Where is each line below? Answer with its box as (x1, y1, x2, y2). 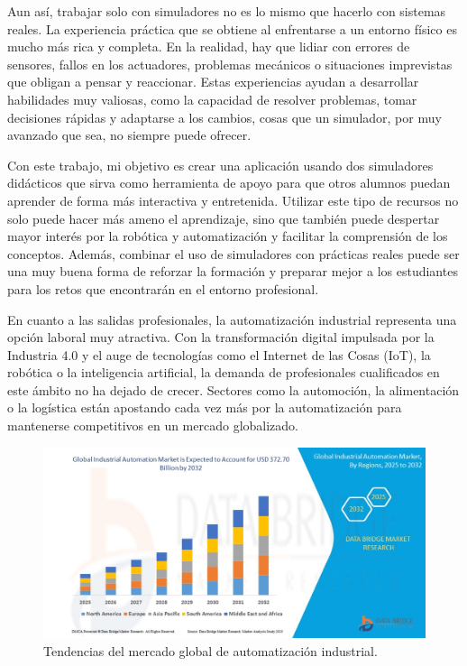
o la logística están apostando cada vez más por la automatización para (7, 398, 402, 417)
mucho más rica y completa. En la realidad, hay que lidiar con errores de (7, 37, 410, 56)
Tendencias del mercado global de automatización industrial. (43, 641, 378, 660)
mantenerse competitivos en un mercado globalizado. (7, 416, 298, 435)
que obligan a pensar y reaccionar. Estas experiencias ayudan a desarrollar (7, 72, 419, 91)
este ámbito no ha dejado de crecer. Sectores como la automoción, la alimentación (7, 380, 460, 399)
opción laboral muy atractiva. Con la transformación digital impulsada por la (7, 328, 435, 347)
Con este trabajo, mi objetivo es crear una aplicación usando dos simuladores (7, 155, 434, 174)
